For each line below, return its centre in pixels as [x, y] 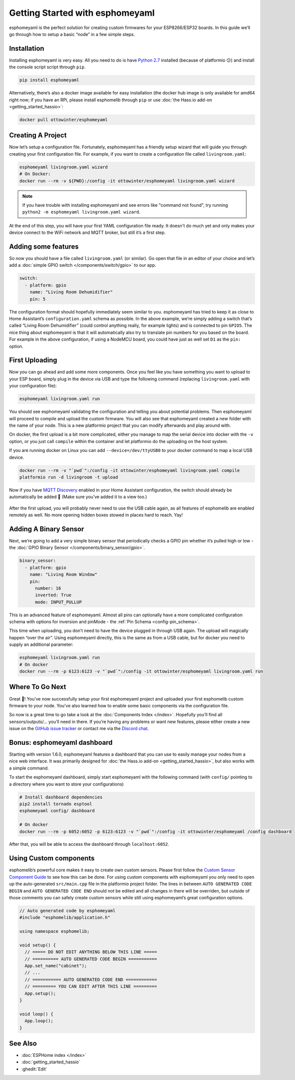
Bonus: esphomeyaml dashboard [61, 743]
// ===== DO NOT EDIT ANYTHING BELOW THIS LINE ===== [91, 952]
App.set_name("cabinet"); [56, 966]
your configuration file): [33, 386]
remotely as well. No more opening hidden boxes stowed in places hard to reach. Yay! [96, 515]
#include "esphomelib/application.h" [65, 918]
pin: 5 [38, 299]
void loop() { [36, 1014]
